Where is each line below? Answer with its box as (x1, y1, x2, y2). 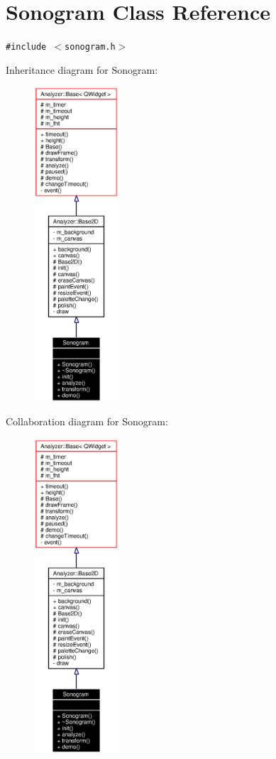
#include (6, 42, 47, 53)
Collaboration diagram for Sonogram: (6, 414, 168, 429)
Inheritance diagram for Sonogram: (6, 62, 158, 77)
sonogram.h (65, 42, 116, 53)
